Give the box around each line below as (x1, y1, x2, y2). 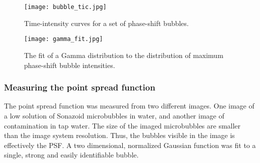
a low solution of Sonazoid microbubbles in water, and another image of (4, 110, 224, 120)
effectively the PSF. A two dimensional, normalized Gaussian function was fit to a (4, 139, 256, 150)
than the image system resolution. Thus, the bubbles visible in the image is (4, 130, 235, 140)
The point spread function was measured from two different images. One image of (4, 100, 254, 111)
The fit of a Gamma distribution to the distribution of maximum (24, 49, 223, 60)
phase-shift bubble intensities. (24, 59, 115, 70)
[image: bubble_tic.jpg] (24, 3, 107, 10)
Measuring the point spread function (4, 81, 155, 93)
